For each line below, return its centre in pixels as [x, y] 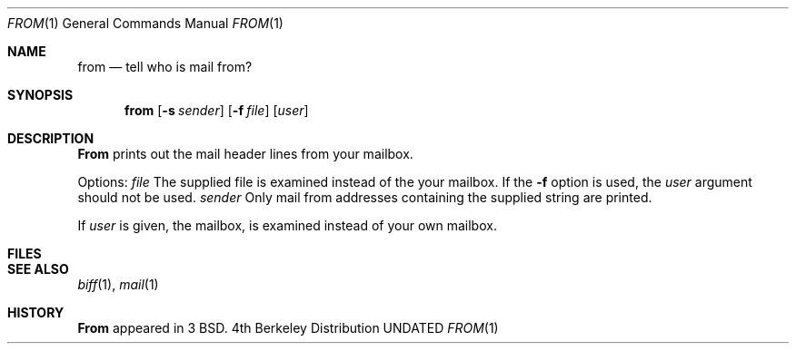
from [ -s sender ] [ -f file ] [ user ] [217, 110]
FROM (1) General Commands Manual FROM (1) [145, 23]
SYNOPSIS [40, 95]
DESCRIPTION [51, 138]
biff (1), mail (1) [118, 284]
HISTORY [36, 312]
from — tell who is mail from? [165, 67]
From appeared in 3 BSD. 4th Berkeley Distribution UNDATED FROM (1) [288, 328]
